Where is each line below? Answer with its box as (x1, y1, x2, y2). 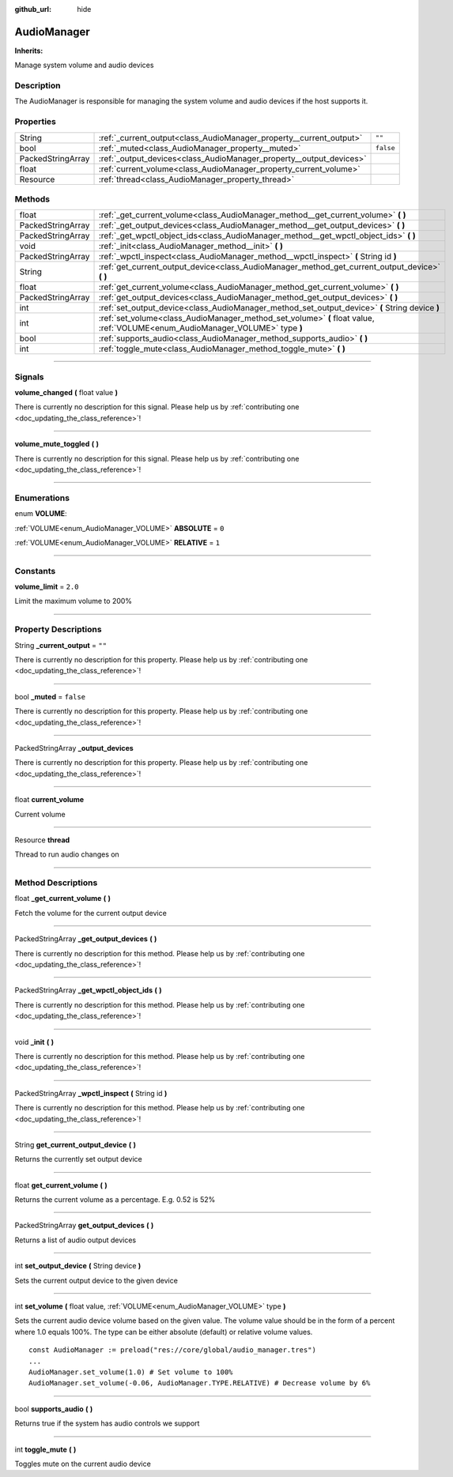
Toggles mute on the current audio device (14, 1459, 152, 1468)
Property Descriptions (14, 624, 102, 635)
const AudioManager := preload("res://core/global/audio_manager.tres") (28, 1346, 316, 1355)
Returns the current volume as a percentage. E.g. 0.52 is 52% (14, 1195, 216, 1204)
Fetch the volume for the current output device (14, 908, 168, 917)
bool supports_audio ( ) (14, 1404, 93, 1414)
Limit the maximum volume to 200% (14, 597, 133, 606)
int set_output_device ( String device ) (14, 1261, 142, 1271)
